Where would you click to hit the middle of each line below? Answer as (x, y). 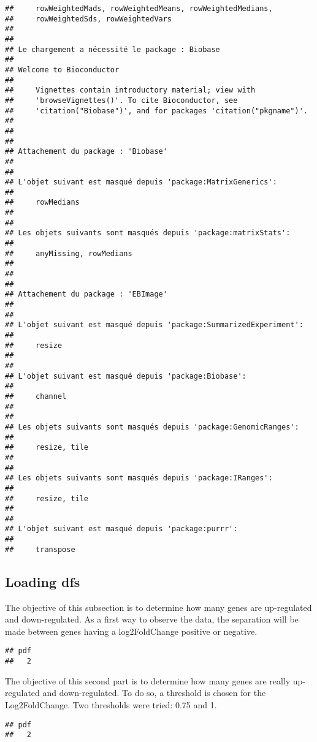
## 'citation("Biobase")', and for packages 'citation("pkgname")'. (156, 111)
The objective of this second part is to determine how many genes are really (148, 680)
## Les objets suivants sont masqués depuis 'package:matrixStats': (148, 233)
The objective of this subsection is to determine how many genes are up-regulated (158, 607)
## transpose (40, 549)
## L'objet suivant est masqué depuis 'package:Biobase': (126, 376)
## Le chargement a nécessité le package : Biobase (113, 49)
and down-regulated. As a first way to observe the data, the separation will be (152, 619)
